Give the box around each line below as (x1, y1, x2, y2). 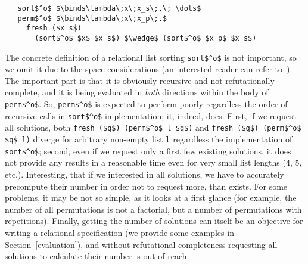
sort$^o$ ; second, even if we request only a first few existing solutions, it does (5, 144, 291, 157)
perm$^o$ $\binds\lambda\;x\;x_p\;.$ (17, 14, 167, 23)
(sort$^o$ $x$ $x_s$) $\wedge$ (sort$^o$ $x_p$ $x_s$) (35, 33, 257, 42)
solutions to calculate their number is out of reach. (5, 250, 189, 262)
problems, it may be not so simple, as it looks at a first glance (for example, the (5, 191, 297, 204)
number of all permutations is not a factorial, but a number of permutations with (5, 203, 302, 215)
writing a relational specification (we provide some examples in (5, 226, 234, 238)
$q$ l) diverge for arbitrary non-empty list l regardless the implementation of (5, 133, 293, 145)
